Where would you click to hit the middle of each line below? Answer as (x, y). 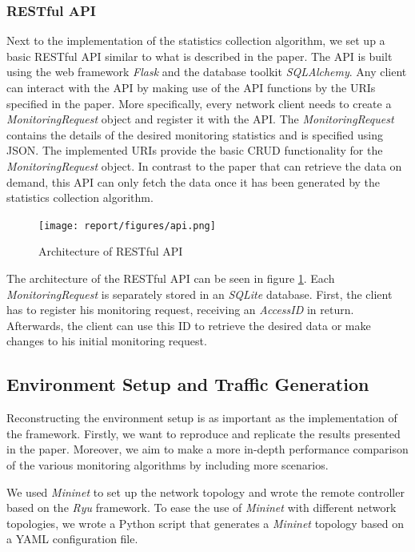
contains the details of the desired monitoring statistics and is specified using (195, 134)
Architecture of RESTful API (111, 251)
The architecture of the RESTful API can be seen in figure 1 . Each (171, 278)
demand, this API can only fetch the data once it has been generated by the (194, 181)
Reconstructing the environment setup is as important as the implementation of (202, 418)
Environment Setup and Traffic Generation (188, 384)
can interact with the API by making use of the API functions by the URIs (191, 87)
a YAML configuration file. (72, 539)
